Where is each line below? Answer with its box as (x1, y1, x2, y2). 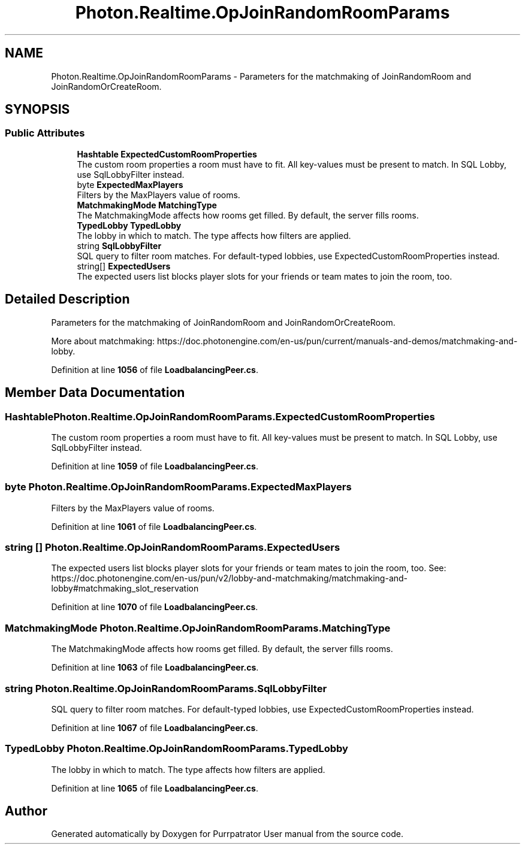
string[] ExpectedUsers (77, 260, 171, 271)
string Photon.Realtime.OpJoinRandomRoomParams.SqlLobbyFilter (5, 682, 327, 695)
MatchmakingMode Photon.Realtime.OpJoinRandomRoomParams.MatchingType (5, 621, 391, 634)
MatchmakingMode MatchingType (77, 199, 217, 210)
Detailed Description (5, 292, 130, 307)
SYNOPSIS (5, 102, 70, 117)
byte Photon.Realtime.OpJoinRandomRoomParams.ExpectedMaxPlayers (5, 481, 352, 493)
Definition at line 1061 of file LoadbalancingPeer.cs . (51, 521, 257, 532)
